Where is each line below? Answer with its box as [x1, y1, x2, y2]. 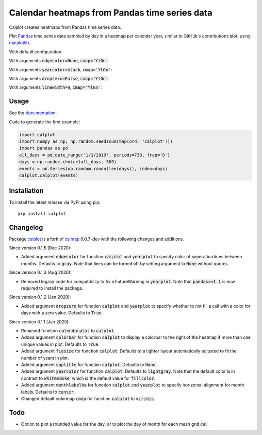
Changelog [9, 223, 43, 232]
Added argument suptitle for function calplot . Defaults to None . [21, 362, 157, 368]
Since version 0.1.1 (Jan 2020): [9, 318, 70, 325]
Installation [9, 187, 44, 195]
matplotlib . [9, 40, 31, 46]
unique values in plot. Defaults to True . [21, 341, 99, 347]
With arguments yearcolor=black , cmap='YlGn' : [9, 67, 113, 72]
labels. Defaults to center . [21, 389, 75, 395]
